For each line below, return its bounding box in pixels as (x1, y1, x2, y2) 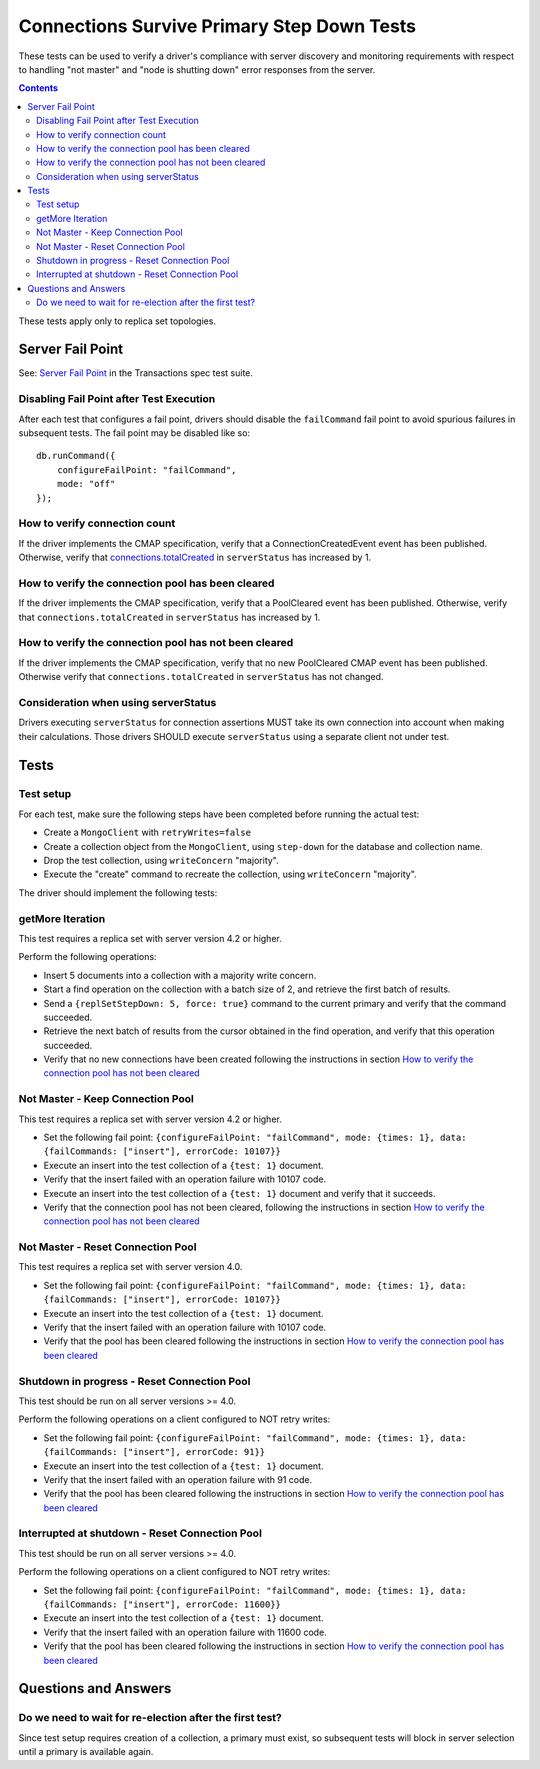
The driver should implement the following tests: (18, 886, 218, 899)
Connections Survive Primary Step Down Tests (18, 15, 417, 37)
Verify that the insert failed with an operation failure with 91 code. (43, 1473, 313, 1485)
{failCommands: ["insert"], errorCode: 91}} (43, 1446, 266, 1458)
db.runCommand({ (36, 450, 116, 462)
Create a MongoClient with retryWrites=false (43, 826, 252, 839)
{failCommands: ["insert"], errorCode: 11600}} (43, 1599, 282, 1610)
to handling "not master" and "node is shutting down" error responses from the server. (18, 63, 376, 75)
